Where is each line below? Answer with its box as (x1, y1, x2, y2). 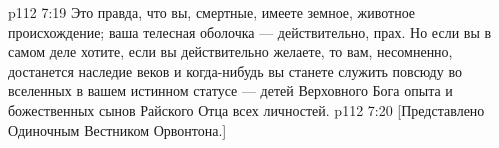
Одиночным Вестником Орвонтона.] (8, 119, 227, 140)
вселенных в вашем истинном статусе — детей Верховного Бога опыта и (8, 80, 453, 101)
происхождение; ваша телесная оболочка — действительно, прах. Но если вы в (8, 21, 492, 42)
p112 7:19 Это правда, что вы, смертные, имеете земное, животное (8, 2, 416, 22)
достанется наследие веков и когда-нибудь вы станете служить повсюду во (8, 60, 462, 81)
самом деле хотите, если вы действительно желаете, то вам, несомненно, (8, 41, 453, 62)
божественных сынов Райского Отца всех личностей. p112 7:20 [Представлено (8, 99, 485, 120)
